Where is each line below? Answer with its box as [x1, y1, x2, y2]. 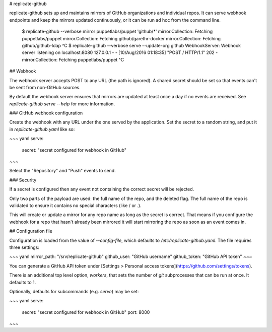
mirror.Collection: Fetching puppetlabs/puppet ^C [22, 56, 124, 62]
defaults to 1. [9, 279, 36, 285]
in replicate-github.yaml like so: [9, 126, 75, 132]
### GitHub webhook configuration [9, 110, 83, 116]
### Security [9, 177, 37, 183]
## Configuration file [9, 228, 52, 234]
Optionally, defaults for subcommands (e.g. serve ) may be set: [9, 288, 139, 294]
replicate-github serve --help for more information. [9, 101, 115, 107]
